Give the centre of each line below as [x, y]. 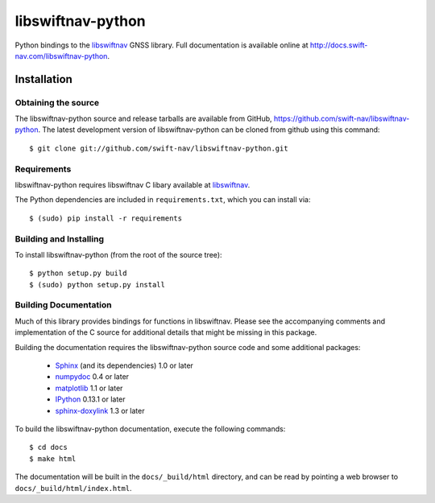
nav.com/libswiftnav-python [61, 56]
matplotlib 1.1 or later [89, 388]
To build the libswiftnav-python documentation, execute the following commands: [150, 429]
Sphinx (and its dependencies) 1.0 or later [124, 365]
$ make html [53, 458]
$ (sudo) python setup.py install [97, 284]
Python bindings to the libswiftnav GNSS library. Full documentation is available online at [162, 45]
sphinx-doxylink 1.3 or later [100, 410]
